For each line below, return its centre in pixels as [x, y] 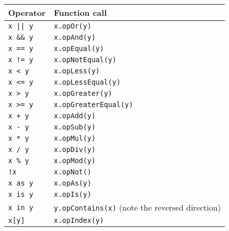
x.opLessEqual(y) [87, 82]
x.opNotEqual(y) [85, 60]
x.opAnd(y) [75, 37]
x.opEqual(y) [79, 48]
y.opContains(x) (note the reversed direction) [137, 207]
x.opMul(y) [75, 138]
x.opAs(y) [73, 183]
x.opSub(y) [75, 127]
